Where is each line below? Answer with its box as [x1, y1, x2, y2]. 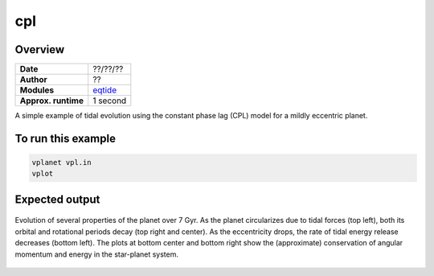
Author [19, 74, 47, 85]
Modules [19, 84, 55, 96]
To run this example [14, 131, 117, 145]
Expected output [14, 192, 100, 206]
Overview [14, 43, 65, 56]
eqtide [92, 84, 117, 96]
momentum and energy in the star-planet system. [14, 249, 179, 259]
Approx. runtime [19, 95, 84, 106]
